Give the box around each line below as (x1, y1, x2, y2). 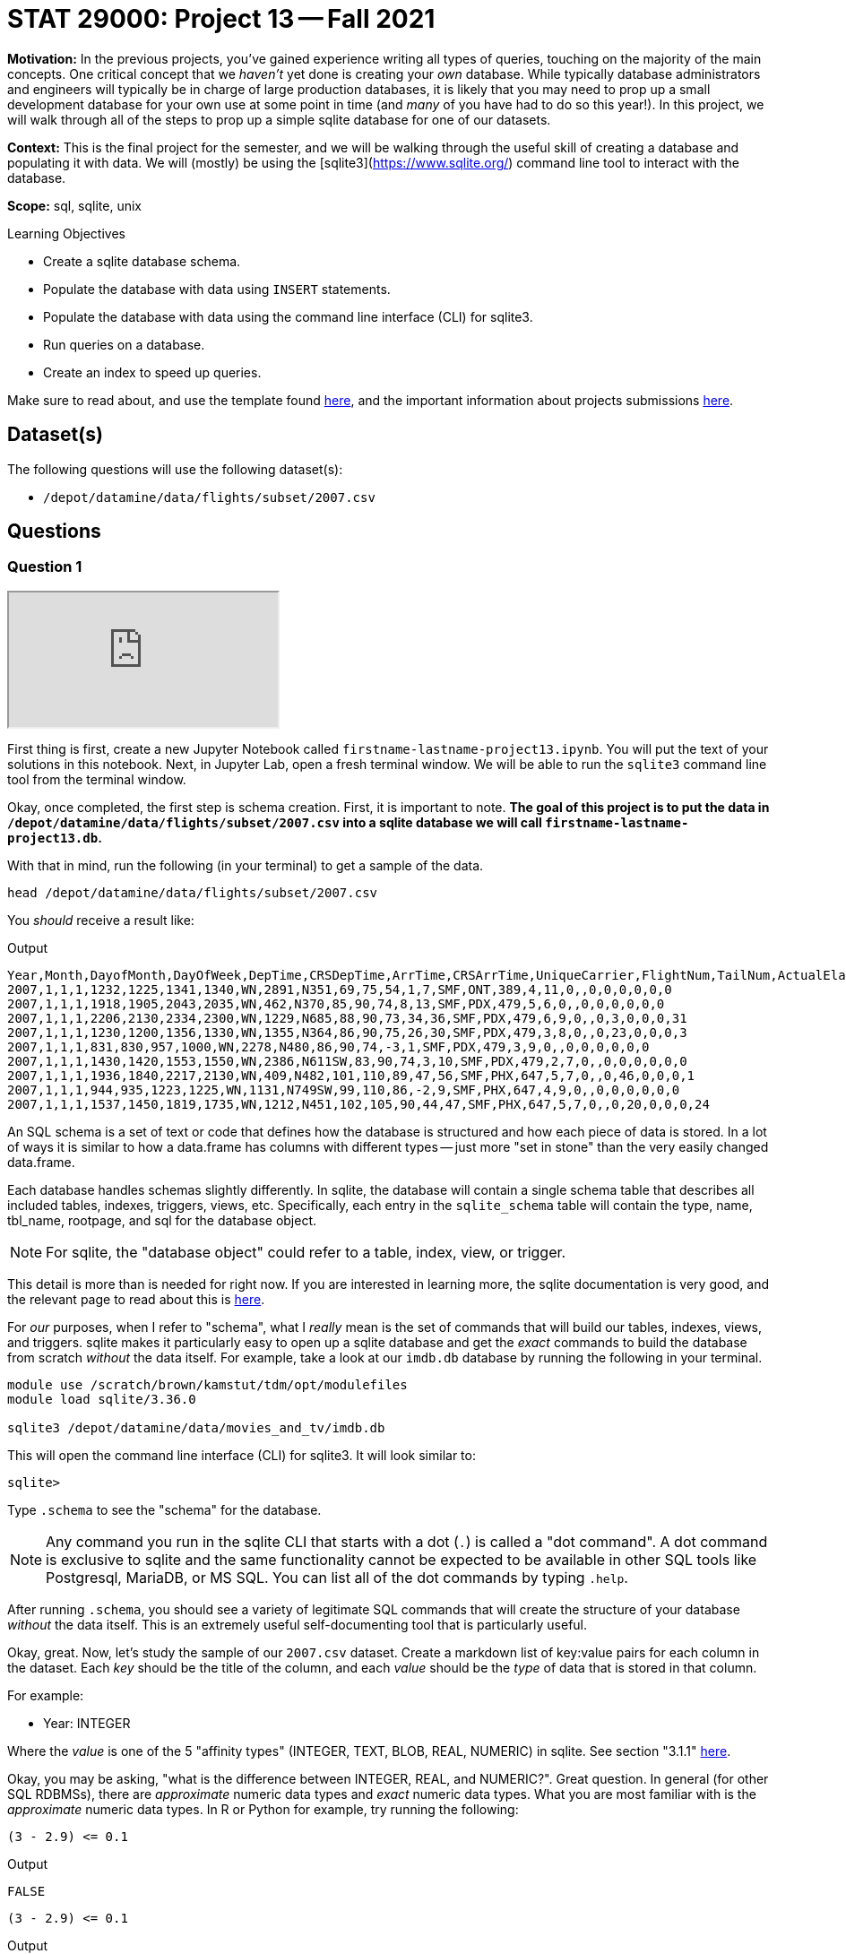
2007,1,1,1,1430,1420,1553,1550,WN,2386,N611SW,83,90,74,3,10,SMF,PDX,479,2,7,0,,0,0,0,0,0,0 (7, 1053, 687, 1068)
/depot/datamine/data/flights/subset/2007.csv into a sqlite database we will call (7, 814, 542, 830)
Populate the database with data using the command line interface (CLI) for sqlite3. (43, 308, 533, 324)
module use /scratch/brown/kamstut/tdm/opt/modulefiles (7, 1377, 408, 1392)
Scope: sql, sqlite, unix (7, 197, 142, 213)
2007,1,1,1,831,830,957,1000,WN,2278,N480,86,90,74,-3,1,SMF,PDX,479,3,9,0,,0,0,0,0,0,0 (7, 1039, 650, 1054)
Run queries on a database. (43, 336, 205, 352)
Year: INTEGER (43, 1715, 131, 1731)
